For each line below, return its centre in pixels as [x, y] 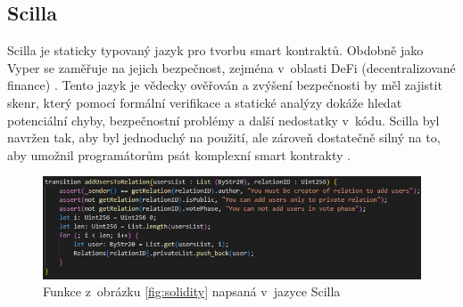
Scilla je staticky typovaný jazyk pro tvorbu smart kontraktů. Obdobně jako [215, 50]
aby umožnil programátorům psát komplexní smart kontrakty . [179, 154]
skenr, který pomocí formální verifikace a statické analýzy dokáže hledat [205, 102]
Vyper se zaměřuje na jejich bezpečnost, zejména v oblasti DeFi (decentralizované [231, 67]
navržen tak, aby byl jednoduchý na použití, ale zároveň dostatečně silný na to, [224, 137]
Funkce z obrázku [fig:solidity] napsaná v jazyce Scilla [192, 291]
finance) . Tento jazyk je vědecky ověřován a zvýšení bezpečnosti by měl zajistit [225, 85]
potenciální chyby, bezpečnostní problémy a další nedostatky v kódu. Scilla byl [223, 120]
